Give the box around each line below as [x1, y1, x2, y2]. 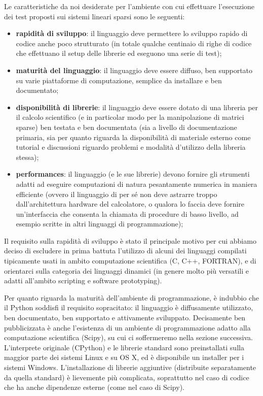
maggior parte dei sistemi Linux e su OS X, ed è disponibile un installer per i [4, 352, 244, 362]
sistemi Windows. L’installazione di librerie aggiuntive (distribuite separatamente [4, 362, 256, 372]
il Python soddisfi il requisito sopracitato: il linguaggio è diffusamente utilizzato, [4, 302, 253, 313]
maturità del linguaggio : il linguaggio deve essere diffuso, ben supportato [16, 64, 253, 75]
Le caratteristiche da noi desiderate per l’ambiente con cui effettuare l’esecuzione [4, 1, 255, 11]
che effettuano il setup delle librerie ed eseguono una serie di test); [16, 48, 222, 58]
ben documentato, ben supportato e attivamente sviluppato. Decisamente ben [4, 312, 246, 323]
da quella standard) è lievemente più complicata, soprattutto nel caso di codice [4, 372, 249, 382]
